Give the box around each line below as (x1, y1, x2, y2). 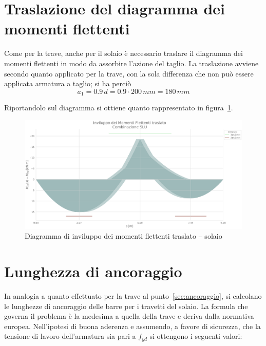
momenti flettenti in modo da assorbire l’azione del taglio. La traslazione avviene (4, 57, 259, 68)
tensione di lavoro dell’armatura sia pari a (4, 331, 136, 341)
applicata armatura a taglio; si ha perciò (4, 78, 131, 89)
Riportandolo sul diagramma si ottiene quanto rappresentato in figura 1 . (4, 102, 233, 113)
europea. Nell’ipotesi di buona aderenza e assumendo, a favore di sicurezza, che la (4, 320, 261, 331)
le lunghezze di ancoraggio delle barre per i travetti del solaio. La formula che (4, 300, 248, 311)
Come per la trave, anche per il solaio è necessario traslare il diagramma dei (4, 48, 243, 59)
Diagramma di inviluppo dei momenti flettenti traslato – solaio (25, 230, 222, 241)
